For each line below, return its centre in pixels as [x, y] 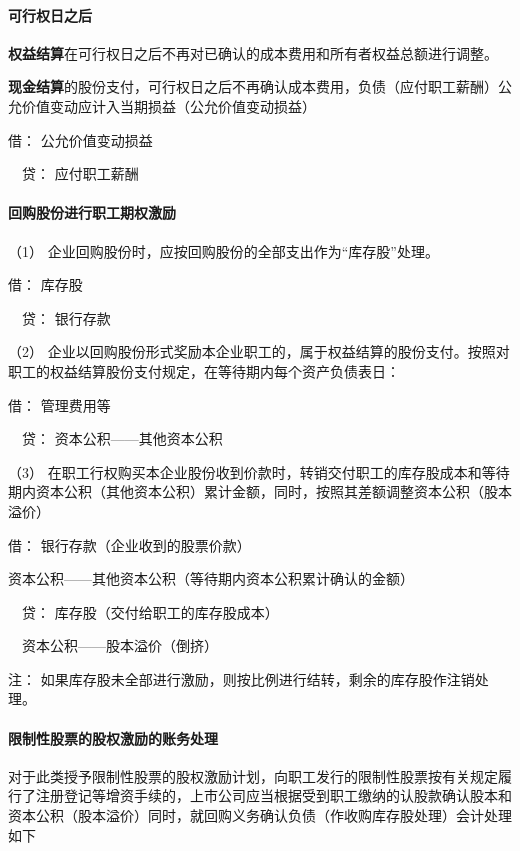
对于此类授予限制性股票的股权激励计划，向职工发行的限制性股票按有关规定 [253, 775]
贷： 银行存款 [66, 317]
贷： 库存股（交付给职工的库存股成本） [150, 611]
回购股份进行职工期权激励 [92, 212]
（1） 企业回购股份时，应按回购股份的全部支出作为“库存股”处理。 [223, 250]
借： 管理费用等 [59, 404]
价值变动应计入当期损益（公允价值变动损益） [168, 105]
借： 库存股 [45, 284]
